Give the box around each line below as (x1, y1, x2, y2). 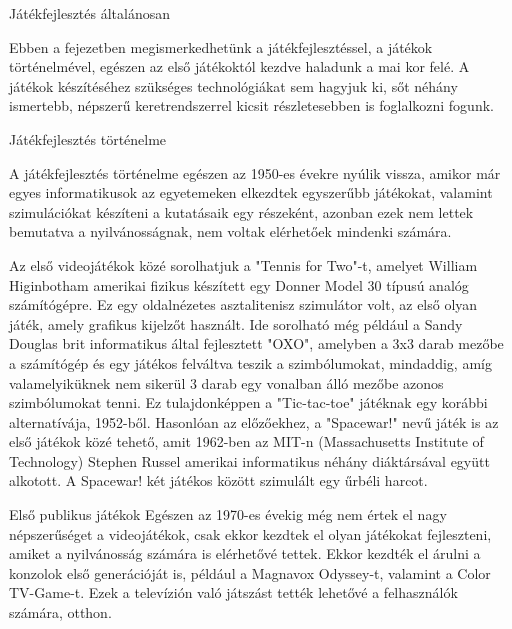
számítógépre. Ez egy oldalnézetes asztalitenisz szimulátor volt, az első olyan (9, 294, 478, 315)
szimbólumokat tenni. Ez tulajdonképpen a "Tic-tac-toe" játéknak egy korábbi (9, 392, 488, 413)
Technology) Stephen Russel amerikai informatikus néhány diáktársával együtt (9, 450, 490, 471)
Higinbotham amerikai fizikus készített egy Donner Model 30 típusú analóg (9, 274, 469, 295)
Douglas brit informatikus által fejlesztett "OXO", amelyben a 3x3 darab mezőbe (9, 333, 504, 354)
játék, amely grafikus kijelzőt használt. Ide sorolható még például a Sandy (9, 313, 463, 334)
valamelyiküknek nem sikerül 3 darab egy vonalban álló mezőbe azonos (9, 372, 444, 393)
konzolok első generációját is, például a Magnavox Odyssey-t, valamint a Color (9, 562, 491, 583)
